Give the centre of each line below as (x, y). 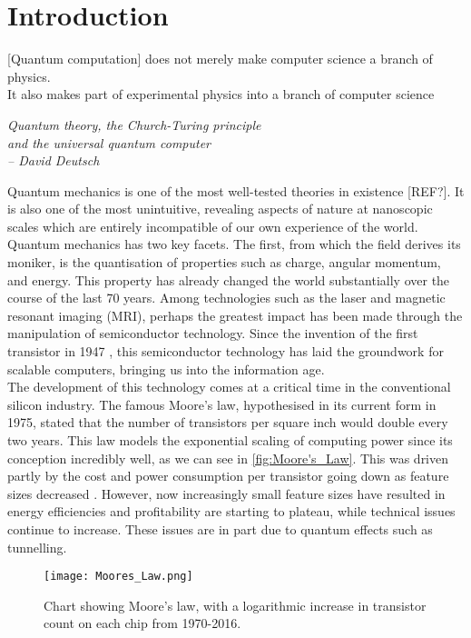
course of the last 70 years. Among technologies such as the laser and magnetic (226, 298)
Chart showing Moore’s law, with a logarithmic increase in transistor (235, 605)
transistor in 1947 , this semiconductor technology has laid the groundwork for (226, 351)
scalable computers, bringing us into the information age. (166, 369)
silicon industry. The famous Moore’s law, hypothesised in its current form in (222, 404)
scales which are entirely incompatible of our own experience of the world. (213, 226)
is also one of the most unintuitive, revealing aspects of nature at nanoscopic (220, 209)
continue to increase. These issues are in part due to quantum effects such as (220, 528)
